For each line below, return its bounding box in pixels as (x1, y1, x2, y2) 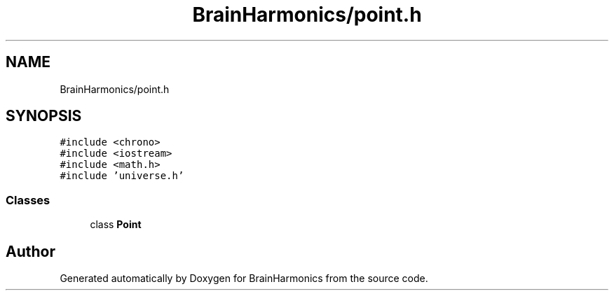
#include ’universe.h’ (60, 170, 184, 182)
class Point (90, 218, 142, 231)
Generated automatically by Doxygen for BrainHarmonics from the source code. (60, 272, 428, 285)
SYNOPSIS (6, 107, 82, 125)
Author (6, 242, 55, 260)
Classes (6, 192, 50, 207)
